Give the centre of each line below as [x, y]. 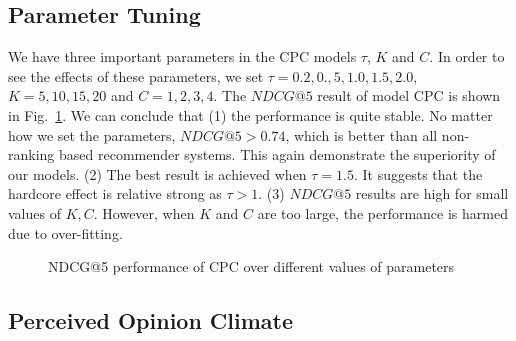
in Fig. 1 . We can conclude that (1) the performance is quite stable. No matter [250, 114]
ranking [31, 154]
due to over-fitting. [65, 232]
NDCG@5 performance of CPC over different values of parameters [251, 266]
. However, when [144, 212]
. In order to [467, 56]
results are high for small [432, 193]
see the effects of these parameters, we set [136, 75]
